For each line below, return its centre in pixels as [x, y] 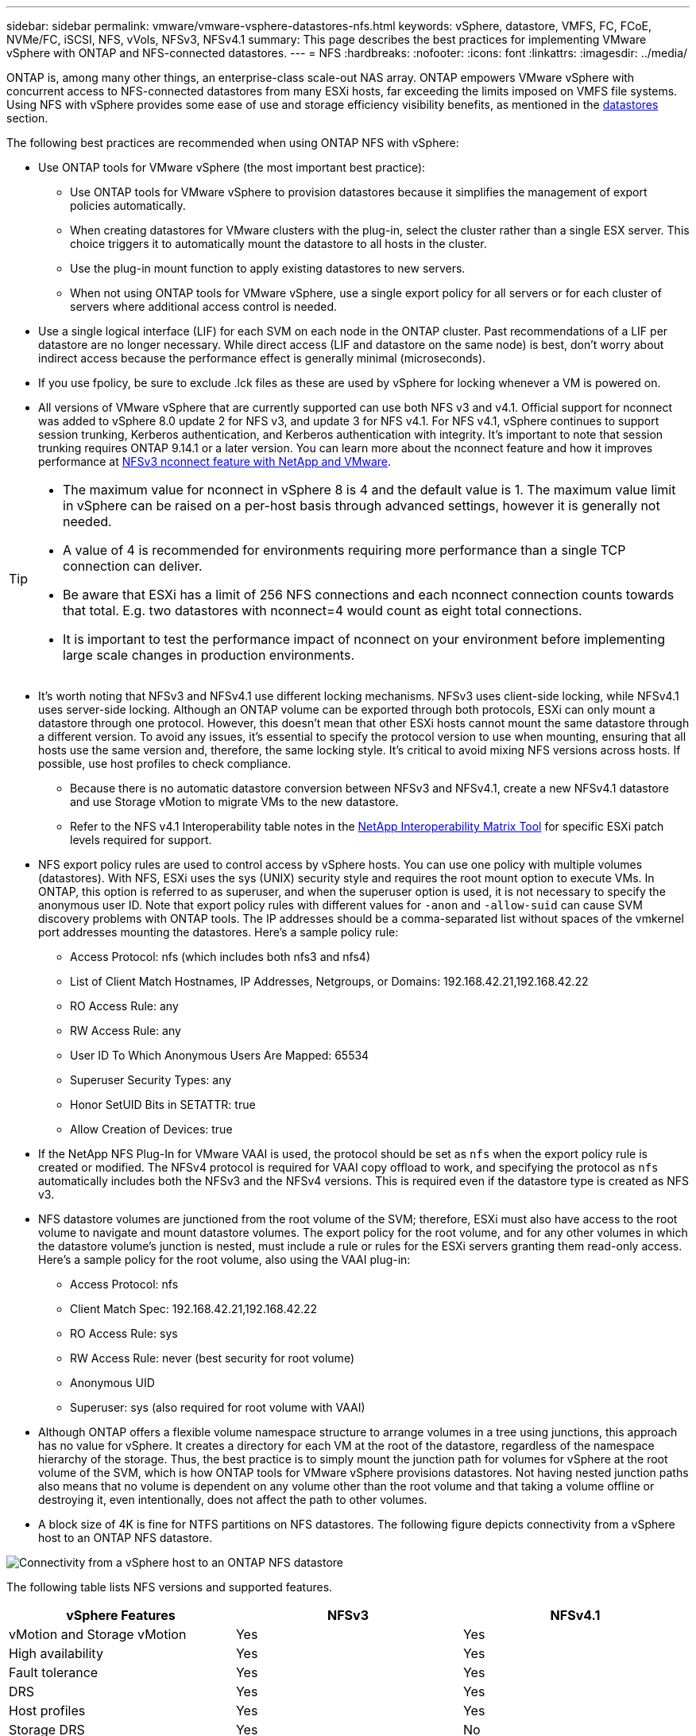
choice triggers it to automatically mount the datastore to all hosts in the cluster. [278, 244]
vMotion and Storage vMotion [98, 1634]
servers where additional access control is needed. [204, 306]
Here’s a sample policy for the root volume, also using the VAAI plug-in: [224, 1259]
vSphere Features [121, 1615]
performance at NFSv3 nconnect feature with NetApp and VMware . [215, 461]
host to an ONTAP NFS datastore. [126, 1538]
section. [27, 118]
